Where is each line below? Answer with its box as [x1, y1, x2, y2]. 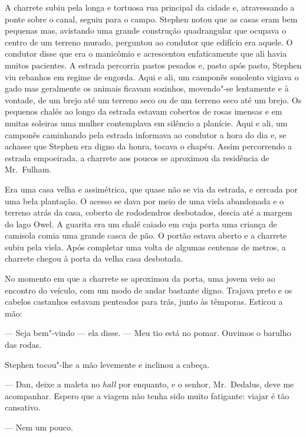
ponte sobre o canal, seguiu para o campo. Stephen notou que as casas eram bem [5, 12, 298, 25]
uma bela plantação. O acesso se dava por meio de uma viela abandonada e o [5, 194, 284, 207]
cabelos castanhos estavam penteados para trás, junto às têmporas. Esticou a [5, 295, 283, 308]
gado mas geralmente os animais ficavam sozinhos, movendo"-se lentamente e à [5, 82, 289, 94]
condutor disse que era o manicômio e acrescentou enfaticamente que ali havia [5, 47, 287, 60]
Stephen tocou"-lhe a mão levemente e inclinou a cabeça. [5, 358, 210, 370]
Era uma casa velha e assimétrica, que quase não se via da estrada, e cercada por [5, 182, 298, 195]
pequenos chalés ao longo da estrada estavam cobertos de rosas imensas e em [5, 105, 282, 118]
